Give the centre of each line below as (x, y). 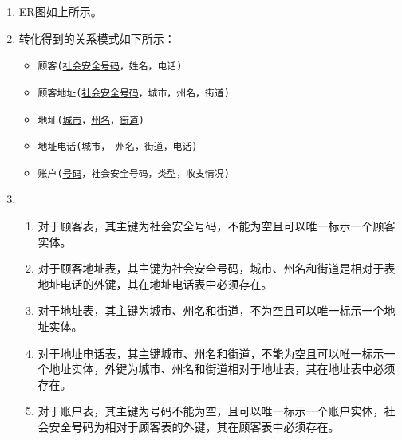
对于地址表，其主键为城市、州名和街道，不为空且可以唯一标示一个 (211, 310)
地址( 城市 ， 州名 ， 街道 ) (91, 120)
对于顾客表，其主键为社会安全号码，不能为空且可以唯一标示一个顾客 (217, 226)
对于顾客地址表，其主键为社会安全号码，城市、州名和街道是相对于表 (217, 268)
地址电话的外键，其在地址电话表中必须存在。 (155, 283)
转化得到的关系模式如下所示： (97, 38)
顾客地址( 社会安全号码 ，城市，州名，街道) (134, 93)
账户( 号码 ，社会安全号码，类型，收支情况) (134, 173)
